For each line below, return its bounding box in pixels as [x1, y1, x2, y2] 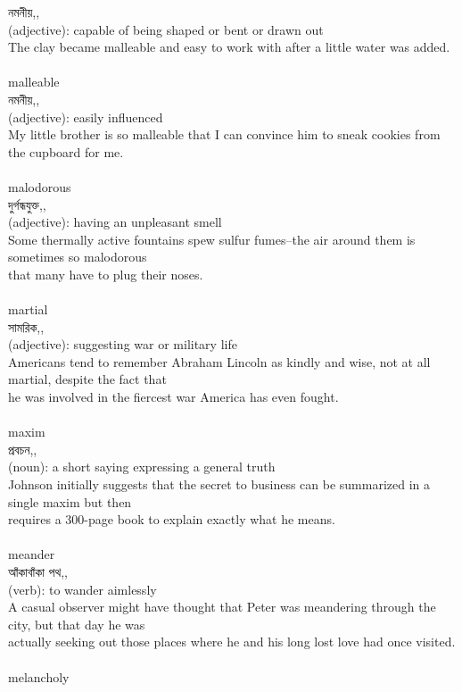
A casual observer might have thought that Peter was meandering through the [8, 597, 436, 616]
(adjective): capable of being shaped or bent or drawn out [8, 20, 324, 38]
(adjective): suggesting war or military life [8, 335, 237, 354]
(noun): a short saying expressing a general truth [8, 457, 276, 476]
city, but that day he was [8, 614, 145, 633]
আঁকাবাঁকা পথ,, [8, 563, 68, 580]
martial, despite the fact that [8, 370, 167, 388]
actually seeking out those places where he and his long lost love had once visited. [8, 632, 456, 651]
